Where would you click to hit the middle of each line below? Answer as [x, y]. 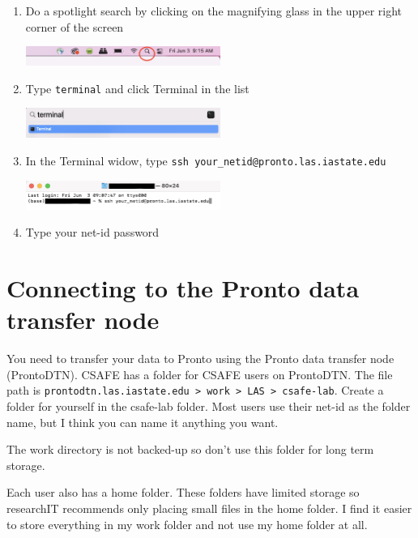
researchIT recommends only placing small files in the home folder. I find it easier [209, 508]
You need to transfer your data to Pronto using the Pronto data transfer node [200, 359]
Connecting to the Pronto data [183, 287]
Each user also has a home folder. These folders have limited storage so [183, 492]
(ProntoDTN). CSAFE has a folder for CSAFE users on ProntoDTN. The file [200, 374]
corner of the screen [75, 26]
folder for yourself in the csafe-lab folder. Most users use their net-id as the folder [209, 406]
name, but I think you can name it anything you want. [143, 422]
